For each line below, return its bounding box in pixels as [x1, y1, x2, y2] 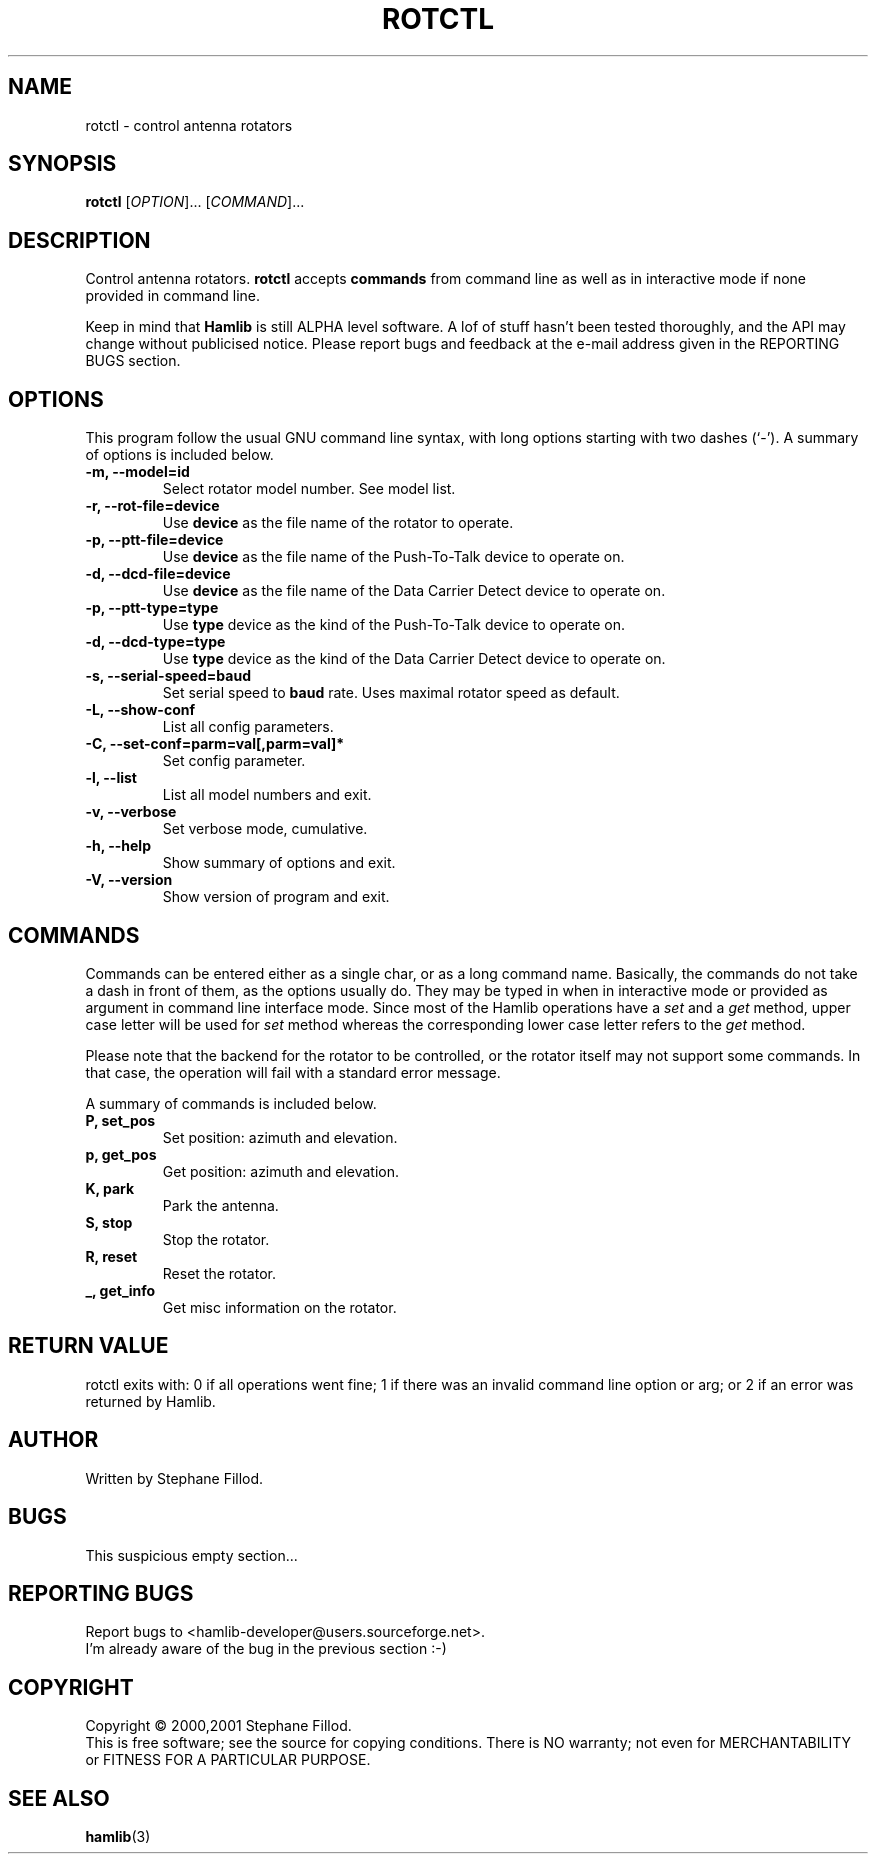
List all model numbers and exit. [162, 786, 372, 804]
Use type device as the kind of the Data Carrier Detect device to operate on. [162, 650, 666, 668]
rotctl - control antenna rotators [85, 116, 293, 134]
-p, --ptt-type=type [85, 599, 219, 617]
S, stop [85, 1213, 133, 1231]
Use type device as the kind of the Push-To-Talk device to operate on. [162, 616, 625, 634]
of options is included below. [85, 446, 274, 464]
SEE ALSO [8, 1785, 110, 1811]
